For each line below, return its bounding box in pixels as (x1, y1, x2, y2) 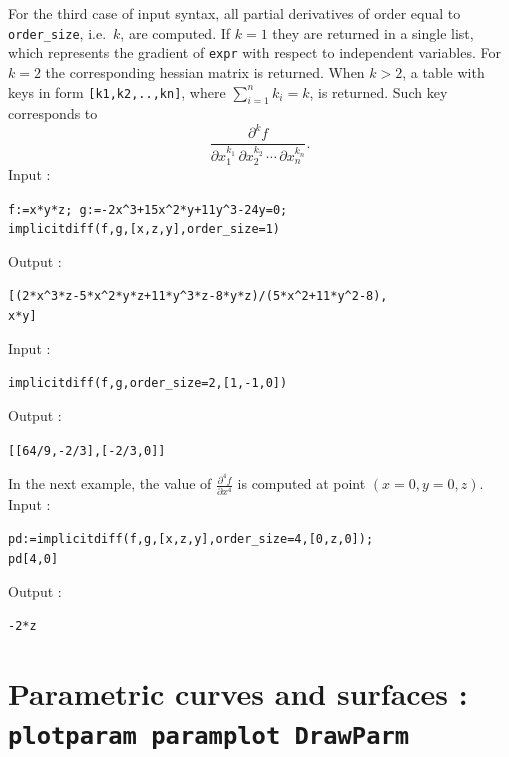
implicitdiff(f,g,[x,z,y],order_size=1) (8, 222, 281, 237)
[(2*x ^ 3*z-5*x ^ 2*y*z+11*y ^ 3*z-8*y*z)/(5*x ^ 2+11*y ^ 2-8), (8, 289, 388, 304)
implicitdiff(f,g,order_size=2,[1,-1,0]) (8, 376, 288, 391)
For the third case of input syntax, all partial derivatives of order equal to (8, 3, 461, 23)
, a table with (402, 61, 485, 82)
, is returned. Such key (309, 81, 448, 102)
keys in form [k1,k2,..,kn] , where (8, 81, 226, 102)
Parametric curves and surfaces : (8, 672, 468, 713)
